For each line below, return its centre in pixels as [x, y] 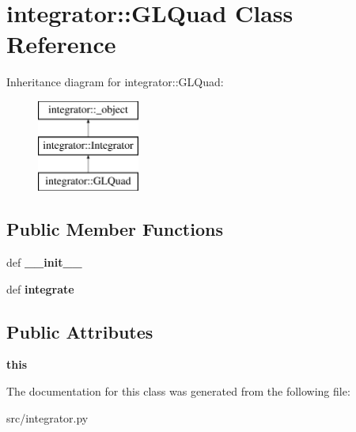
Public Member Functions [115, 229]
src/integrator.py [47, 417]
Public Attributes [80, 331]
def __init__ [44, 262]
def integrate [40, 288]
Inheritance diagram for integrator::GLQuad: [115, 82]
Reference [61, 44]
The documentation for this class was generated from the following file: [178, 391]
